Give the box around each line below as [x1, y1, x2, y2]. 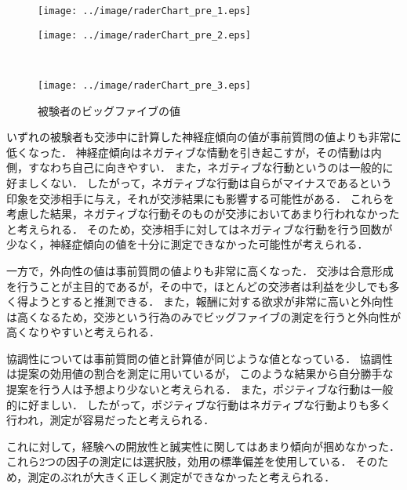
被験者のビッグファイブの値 [38, 102, 180, 118]
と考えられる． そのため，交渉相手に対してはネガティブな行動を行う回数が [6, 220, 393, 237]
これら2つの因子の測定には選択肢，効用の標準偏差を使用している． [6, 453, 352, 470]
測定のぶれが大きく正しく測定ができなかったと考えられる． [27, 469, 336, 485]
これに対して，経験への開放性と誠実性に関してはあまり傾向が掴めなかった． [6, 437, 400, 454]
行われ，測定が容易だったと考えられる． [6, 412, 215, 428]
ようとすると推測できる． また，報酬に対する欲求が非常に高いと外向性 [27, 293, 394, 310]
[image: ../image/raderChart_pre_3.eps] [38, 79, 252, 91]
